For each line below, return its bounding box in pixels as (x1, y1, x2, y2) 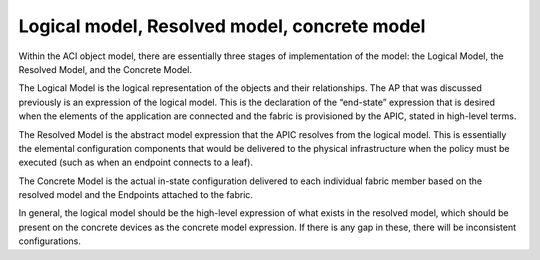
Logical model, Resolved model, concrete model (18, 15, 426, 37)
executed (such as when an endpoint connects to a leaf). (18, 156, 254, 169)
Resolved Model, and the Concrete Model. (18, 63, 193, 75)
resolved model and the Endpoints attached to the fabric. (18, 189, 254, 201)
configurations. (18, 235, 82, 247)
